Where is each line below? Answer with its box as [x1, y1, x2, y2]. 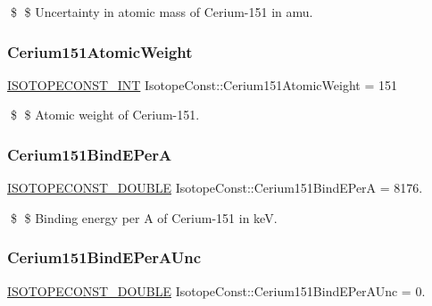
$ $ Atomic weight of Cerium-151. [10, 105, 200, 124]
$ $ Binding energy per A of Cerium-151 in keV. [10, 208, 278, 227]
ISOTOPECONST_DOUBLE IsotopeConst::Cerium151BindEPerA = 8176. [7, 178, 423, 197]
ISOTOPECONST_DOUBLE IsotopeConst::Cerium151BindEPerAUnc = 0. [7, 281, 426, 300]
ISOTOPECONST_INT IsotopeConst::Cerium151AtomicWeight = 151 [7, 75, 397, 94]
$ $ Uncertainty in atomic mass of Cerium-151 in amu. [10, 3, 313, 21]
